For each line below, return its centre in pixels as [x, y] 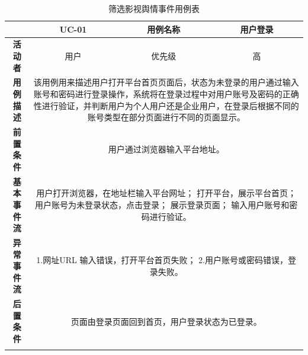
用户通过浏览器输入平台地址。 [166, 149]
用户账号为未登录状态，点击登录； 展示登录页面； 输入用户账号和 [162, 204]
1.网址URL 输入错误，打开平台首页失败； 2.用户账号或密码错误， [162, 260]
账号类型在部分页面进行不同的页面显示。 [166, 117]
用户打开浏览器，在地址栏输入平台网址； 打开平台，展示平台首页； [166, 193]
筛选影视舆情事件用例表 [154, 8]
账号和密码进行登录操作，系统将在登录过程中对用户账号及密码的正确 [166, 94]
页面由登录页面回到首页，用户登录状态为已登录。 [166, 321]
